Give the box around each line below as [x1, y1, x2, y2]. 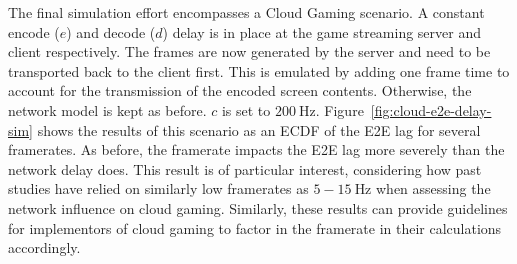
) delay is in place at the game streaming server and [162, 21, 482, 42]
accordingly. [8, 237, 81, 258]
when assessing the [376, 178, 491, 199]
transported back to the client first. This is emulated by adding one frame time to [8, 60, 510, 81]
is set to [221, 99, 271, 120]
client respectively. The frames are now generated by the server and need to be [8, 41, 491, 62]
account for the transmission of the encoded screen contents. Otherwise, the [8, 80, 472, 101]
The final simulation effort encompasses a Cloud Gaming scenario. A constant [8, 2, 485, 22]
